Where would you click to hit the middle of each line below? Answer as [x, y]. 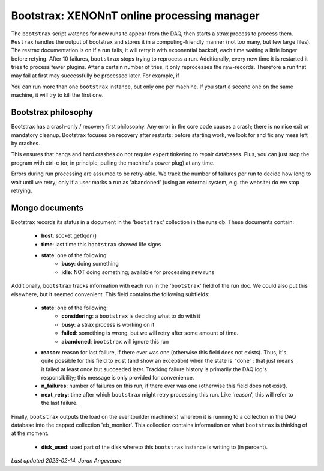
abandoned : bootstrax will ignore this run [115, 341]
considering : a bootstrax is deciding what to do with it [131, 316]
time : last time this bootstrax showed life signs [101, 244]
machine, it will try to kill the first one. [57, 95]
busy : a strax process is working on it [108, 324]
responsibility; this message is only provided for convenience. [118, 378]
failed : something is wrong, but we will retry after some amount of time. [150, 333]
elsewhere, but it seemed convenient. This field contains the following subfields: [110, 294]
